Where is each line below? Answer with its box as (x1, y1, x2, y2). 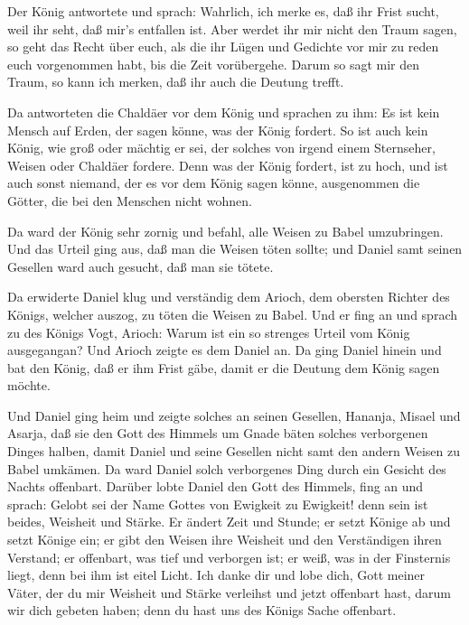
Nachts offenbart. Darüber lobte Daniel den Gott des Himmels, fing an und (7, 477, 424, 496)
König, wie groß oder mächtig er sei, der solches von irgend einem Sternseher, (7, 138, 436, 157)
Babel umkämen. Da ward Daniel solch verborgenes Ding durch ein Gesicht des (7, 459, 446, 478)
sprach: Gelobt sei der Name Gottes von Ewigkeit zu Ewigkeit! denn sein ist (7, 494, 428, 513)
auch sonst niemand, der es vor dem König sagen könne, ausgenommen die (7, 173, 420, 192)
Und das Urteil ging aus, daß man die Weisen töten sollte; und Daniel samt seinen (7, 239, 463, 258)
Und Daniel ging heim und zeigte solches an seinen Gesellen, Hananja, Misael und (7, 406, 461, 424)
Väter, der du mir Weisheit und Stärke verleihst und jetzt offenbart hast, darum (7, 583, 451, 602)
